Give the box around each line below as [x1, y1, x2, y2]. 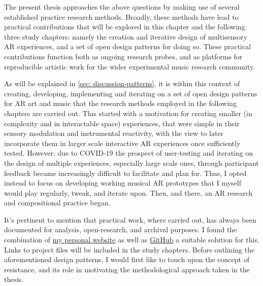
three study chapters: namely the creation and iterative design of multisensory [4, 31, 247, 42]
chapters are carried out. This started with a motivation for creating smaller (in [4, 108, 252, 118]
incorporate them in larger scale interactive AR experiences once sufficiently [4, 137, 241, 148]
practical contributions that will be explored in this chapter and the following [4, 21, 245, 32]
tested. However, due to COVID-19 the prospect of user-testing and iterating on [4, 148, 253, 158]
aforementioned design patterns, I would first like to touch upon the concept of [4, 254, 249, 265]
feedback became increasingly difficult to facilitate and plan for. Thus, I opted [4, 167, 247, 178]
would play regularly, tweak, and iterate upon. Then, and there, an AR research [4, 187, 253, 198]
